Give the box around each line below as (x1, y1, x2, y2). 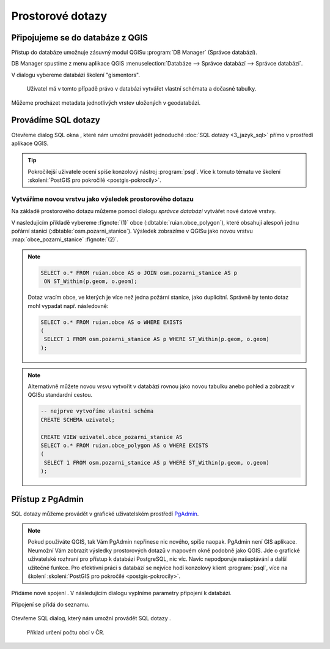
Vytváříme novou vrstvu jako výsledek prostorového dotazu (11, 195, 194, 203)
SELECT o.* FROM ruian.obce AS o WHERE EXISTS (40, 318, 183, 326)
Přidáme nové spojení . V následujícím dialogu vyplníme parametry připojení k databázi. (11, 590, 232, 597)
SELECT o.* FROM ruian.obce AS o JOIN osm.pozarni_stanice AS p (40, 269, 238, 276)
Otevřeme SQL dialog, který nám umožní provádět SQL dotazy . (11, 615, 171, 622)
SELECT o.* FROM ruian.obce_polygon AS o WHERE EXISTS (40, 442, 208, 449)
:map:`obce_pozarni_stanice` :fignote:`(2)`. (11, 236, 119, 243)
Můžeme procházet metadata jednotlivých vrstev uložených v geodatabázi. (11, 99, 201, 107)
